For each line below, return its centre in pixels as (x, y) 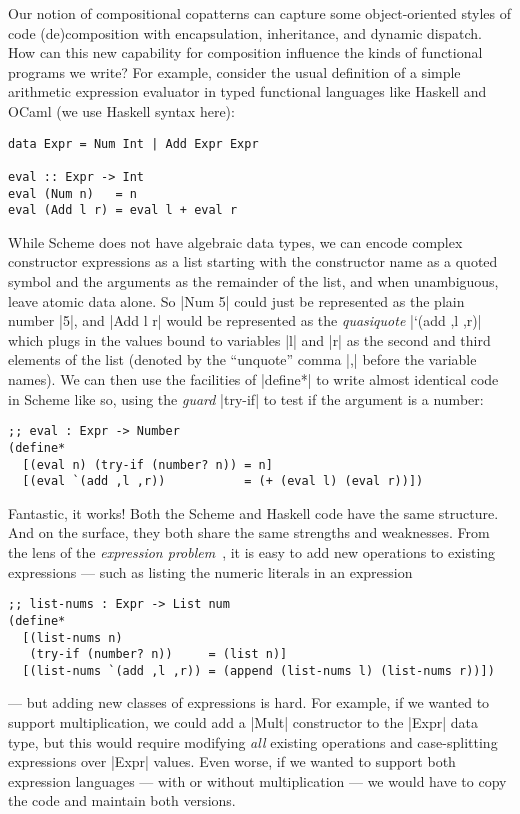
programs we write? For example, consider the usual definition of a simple (234, 71)
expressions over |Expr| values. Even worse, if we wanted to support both (232, 761)
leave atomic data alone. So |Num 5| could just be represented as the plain (236, 300)
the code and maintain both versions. (122, 800)
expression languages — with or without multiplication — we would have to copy (257, 780)
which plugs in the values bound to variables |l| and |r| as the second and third (249, 339)
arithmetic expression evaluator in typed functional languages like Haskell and (247, 91)
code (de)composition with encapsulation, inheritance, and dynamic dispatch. (245, 32)
